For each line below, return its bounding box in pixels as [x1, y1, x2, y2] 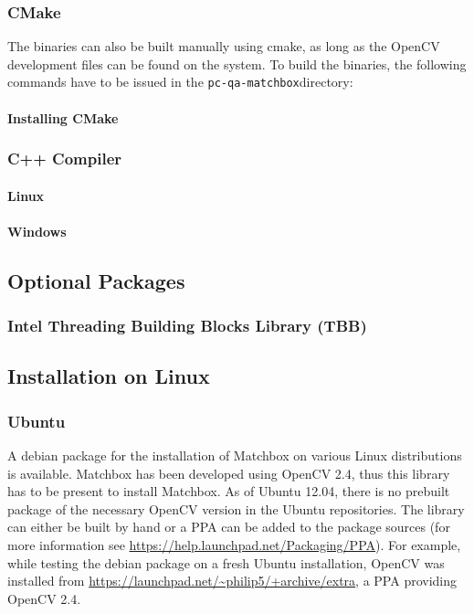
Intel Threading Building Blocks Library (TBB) [7, 314, 367, 337]
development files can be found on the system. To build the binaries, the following [7, 54, 467, 73]
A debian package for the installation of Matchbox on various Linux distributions [7, 446, 462, 465]
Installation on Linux [7, 362, 210, 390]
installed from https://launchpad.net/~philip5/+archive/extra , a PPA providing [7, 571, 458, 590]
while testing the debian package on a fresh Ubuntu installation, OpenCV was [7, 553, 445, 572]
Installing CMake [7, 108, 119, 127]
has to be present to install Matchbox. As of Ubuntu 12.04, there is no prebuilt [7, 482, 450, 501]
